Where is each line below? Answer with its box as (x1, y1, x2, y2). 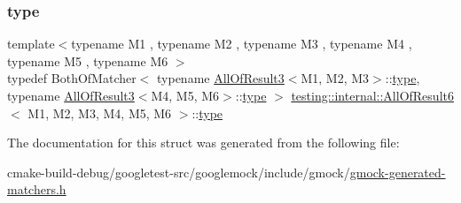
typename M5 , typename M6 (7, 51, 168, 70)
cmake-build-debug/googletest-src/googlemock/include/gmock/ (7, 162, 350, 181)
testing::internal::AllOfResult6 (291, 86, 454, 104)
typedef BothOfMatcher (7, 69, 137, 87)
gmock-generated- (349, 162, 446, 181)
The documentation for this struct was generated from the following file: (7, 133, 400, 152)
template (7, 34, 55, 53)
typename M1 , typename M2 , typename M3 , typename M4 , (71, 34, 412, 53)
